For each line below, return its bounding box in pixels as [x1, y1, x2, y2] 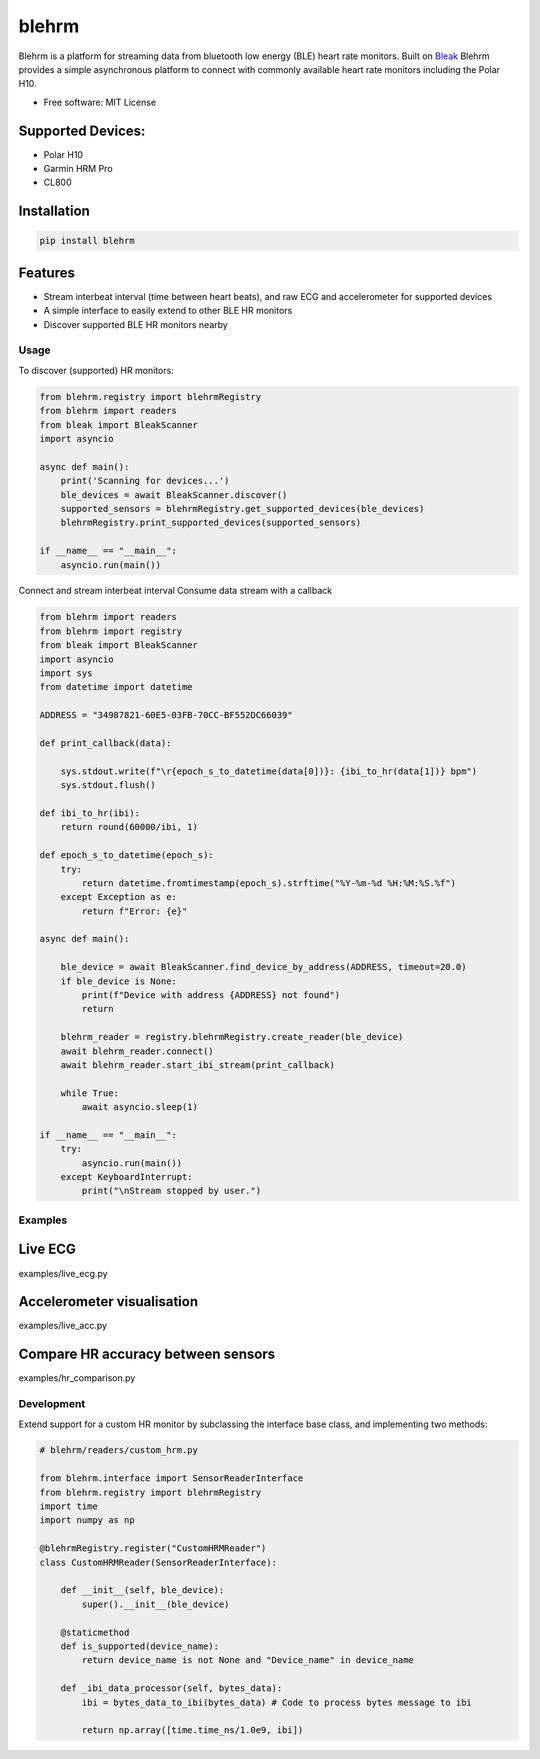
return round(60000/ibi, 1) [60, 821, 199, 833]
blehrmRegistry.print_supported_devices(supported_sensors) [60, 517, 362, 529]
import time [39, 1501, 99, 1512]
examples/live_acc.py [18, 1320, 108, 1332]
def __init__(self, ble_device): [60, 1585, 225, 1596]
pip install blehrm [39, 235, 135, 247]
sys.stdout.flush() [60, 780, 157, 791]
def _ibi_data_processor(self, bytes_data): [60, 1683, 283, 1694]
